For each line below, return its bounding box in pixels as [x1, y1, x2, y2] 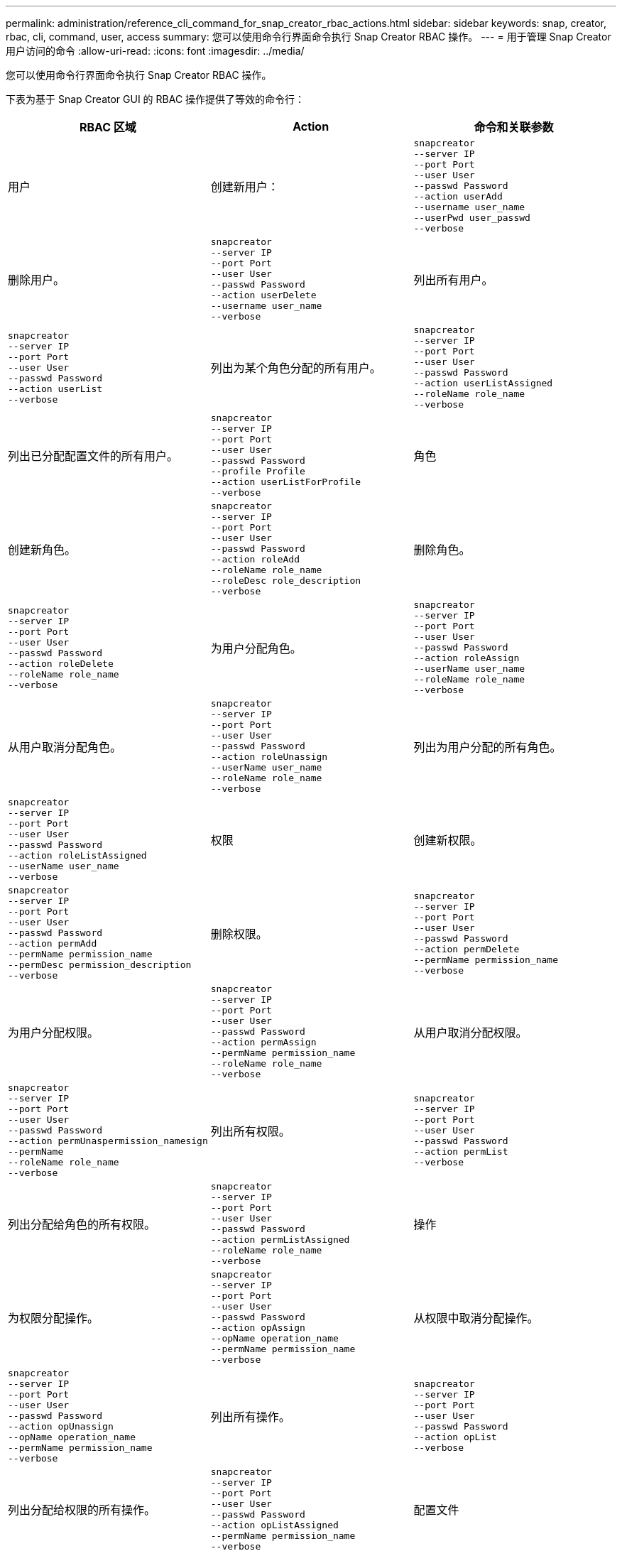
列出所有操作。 [210, 1409, 290, 1424]
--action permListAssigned [210, 1234, 350, 1245]
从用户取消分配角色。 [8, 739, 122, 754]
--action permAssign [210, 1037, 317, 1047]
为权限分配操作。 [8, 1310, 99, 1325]
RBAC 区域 [79, 120, 136, 134]
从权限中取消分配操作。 [413, 1310, 539, 1325]
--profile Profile [210, 466, 305, 477]
